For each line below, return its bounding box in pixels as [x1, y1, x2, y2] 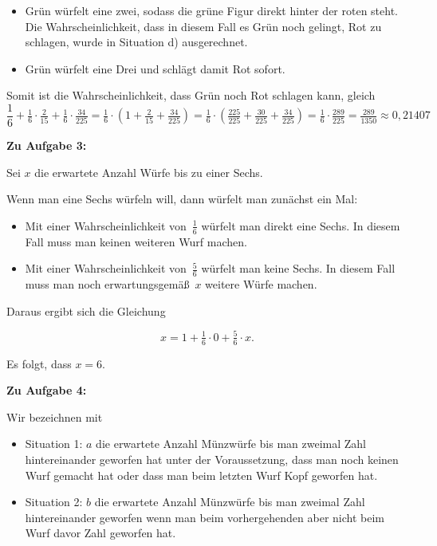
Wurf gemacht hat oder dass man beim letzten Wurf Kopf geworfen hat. [25, 466, 378, 483]
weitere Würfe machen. [205, 276, 317, 293]
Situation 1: [25, 435, 83, 452]
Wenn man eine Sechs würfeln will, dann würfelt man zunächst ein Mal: [6, 191, 358, 207]
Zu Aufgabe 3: [6, 137, 87, 154]
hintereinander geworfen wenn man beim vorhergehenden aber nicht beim [25, 509, 384, 525]
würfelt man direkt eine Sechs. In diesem [201, 217, 400, 234]
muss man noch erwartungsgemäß [25, 276, 190, 293]
